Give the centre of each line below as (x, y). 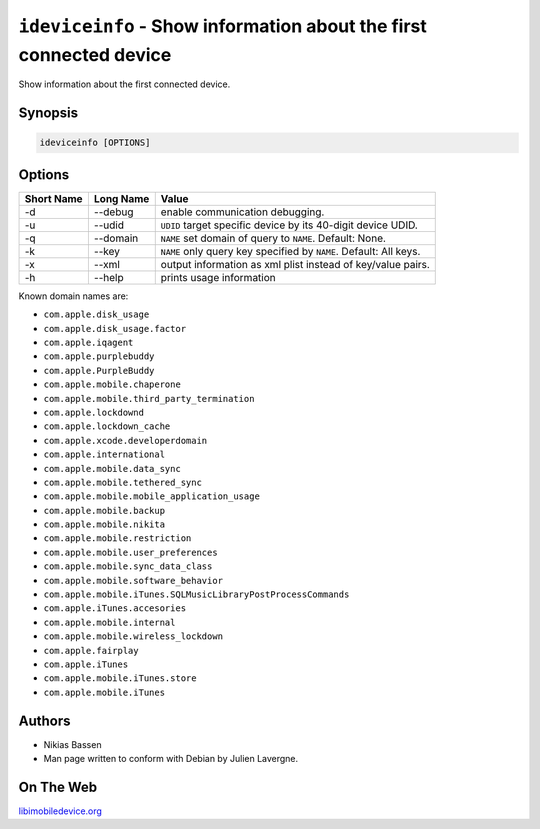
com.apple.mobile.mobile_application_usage (151, 496)
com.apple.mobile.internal (109, 622)
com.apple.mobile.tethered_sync (122, 482)
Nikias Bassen (72, 744)
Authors (44, 720)
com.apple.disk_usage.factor (115, 328)
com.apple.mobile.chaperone (112, 384)
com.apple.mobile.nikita (104, 524)
